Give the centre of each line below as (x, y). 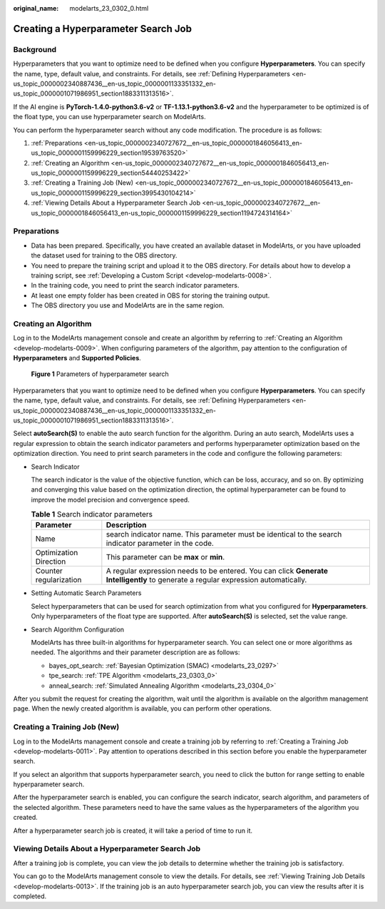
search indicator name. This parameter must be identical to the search (224, 534)
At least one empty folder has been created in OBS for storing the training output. (150, 295)
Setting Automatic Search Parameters (86, 593)
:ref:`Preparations (57, 143)
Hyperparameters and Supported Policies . (77, 358)
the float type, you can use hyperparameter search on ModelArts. (109, 117)
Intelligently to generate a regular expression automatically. (206, 580)
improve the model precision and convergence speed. (111, 499)
